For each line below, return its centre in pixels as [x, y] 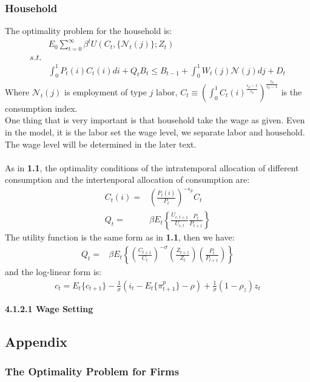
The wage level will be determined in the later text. [101, 144]
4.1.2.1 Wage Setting [49, 308]
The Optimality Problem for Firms [92, 371]
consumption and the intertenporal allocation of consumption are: [127, 179]
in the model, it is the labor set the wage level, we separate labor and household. [155, 131]
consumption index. [41, 108]
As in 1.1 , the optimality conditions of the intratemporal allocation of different [152, 167]
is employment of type [106, 91]
